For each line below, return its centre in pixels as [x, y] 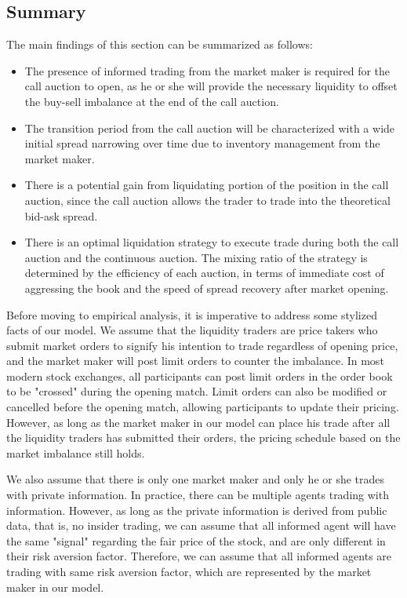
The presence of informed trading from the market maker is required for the [207, 70]
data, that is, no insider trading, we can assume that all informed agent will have [201, 525]
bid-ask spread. [61, 215]
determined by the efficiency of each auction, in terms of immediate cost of [204, 273]
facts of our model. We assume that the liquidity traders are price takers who [192, 330]
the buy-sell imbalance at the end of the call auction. [152, 101]
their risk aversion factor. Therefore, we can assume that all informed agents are [199, 556]
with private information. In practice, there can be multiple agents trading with [198, 495]
